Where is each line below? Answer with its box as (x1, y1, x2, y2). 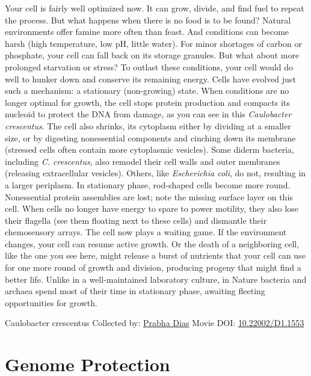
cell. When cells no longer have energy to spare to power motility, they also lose (5, 202, 299, 215)
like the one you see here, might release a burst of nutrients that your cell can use (5, 249, 306, 262)
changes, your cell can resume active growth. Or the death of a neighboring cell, (5, 237, 300, 250)
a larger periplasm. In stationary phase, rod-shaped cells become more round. (5, 178, 291, 191)
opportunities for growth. (5, 296, 97, 309)
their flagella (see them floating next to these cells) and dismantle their (5, 214, 267, 226)
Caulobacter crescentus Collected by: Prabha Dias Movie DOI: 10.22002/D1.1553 (5, 316, 304, 329)
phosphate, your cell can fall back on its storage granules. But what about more (5, 49, 300, 61)
